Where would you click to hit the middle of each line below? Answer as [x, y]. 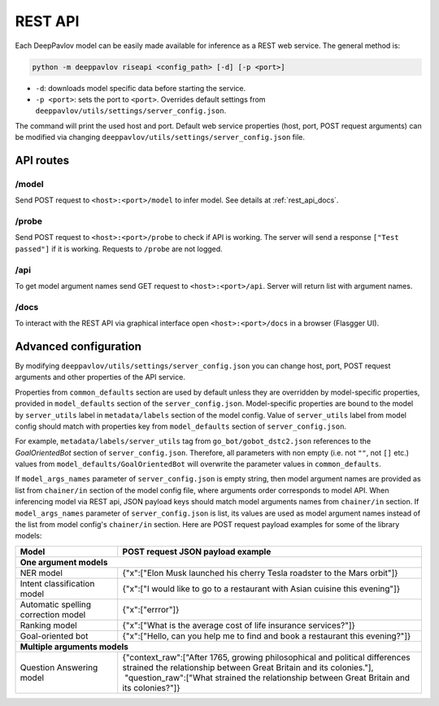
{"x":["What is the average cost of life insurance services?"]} [239, 625]
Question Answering [59, 667]
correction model [53, 614]
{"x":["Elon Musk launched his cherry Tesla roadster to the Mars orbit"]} [260, 573]
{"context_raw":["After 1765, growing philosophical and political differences [266, 657]
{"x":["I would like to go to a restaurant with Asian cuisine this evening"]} [261, 588]
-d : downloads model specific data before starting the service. [141, 88]
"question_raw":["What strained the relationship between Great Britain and [267, 678]
